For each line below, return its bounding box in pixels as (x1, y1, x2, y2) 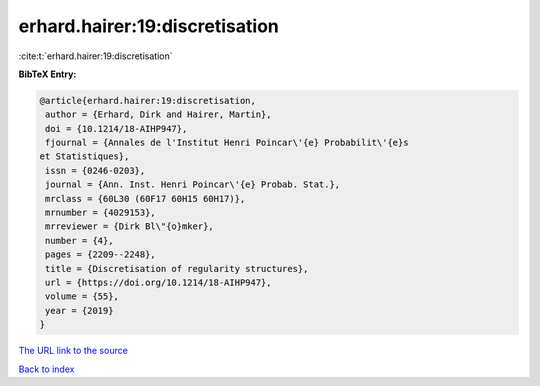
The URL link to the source (18, 345, 129, 357)
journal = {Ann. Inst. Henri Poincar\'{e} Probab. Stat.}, (45, 179, 341, 190)
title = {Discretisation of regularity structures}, (45, 263, 309, 274)
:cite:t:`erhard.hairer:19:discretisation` (18, 50, 173, 62)
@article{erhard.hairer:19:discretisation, (39, 95, 257, 106)
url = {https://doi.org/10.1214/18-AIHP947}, (45, 277, 272, 288)
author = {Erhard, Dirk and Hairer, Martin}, (45, 109, 272, 120)
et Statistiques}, (39, 151, 130, 162)
